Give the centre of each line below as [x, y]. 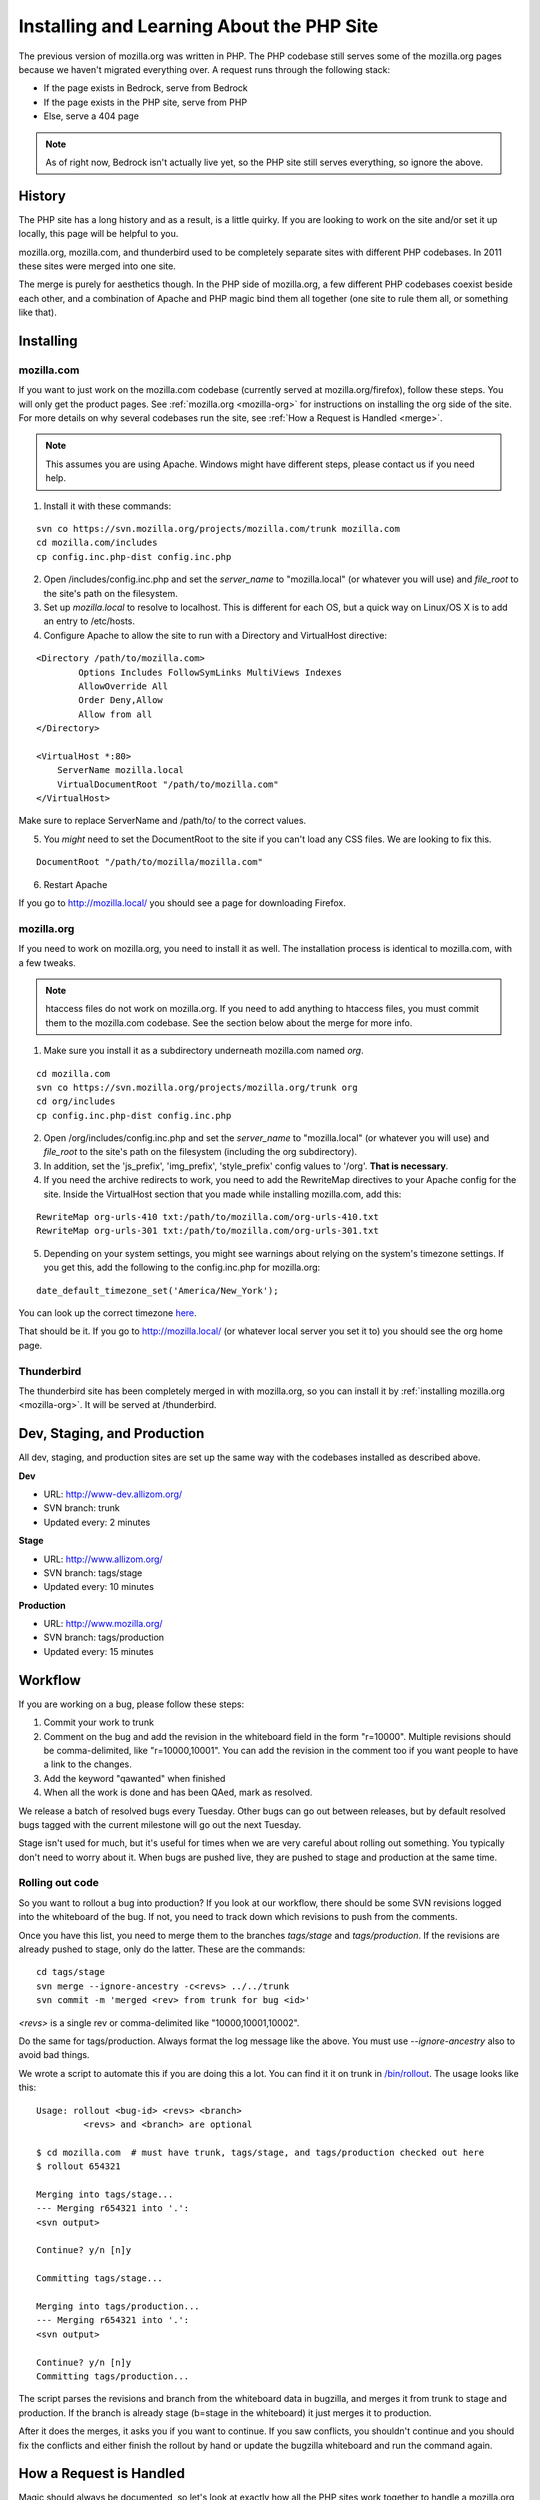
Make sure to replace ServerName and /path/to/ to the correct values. [162, 821]
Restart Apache [75, 884]
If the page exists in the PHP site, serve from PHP [145, 102]
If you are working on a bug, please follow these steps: [131, 1704]
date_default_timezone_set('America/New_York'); [157, 1290]
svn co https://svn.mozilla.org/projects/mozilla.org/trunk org [197, 1087]
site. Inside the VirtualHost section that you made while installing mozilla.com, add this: [222, 1194]
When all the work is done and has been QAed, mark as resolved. [178, 1792]
